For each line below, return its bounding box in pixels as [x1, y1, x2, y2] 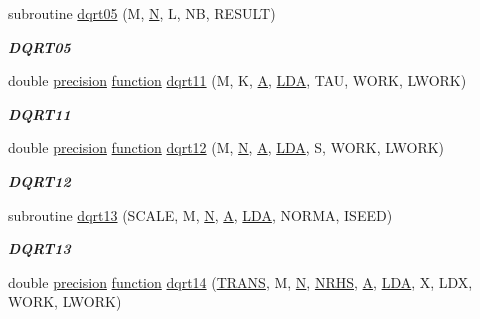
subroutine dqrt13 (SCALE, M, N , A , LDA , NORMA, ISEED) [8, 204, 393, 225]
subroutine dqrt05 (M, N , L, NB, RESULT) [8, 3, 276, 23]
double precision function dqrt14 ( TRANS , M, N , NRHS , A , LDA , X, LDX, [8, 271, 473, 292]
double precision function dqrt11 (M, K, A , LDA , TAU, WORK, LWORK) [8, 70, 467, 91]
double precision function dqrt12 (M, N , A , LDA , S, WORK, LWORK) [8, 137, 445, 158]
